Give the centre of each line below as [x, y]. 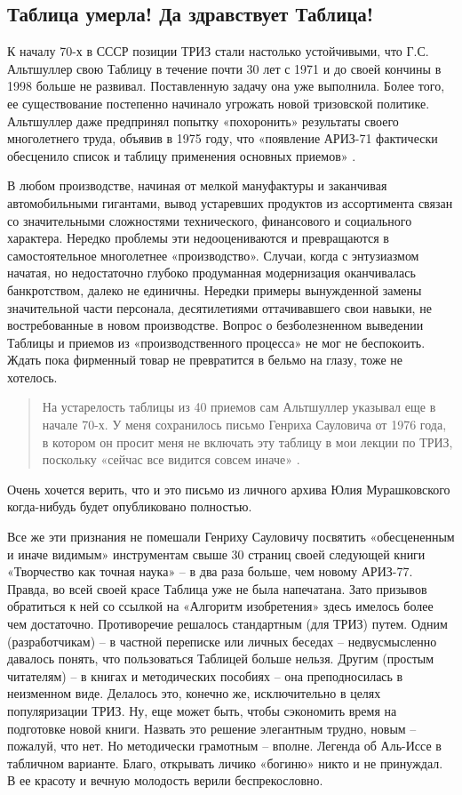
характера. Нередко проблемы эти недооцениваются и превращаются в [198, 238]
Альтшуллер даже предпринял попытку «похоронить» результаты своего [203, 120]
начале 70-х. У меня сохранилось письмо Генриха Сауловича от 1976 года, [244, 425]
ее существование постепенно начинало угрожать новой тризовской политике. [219, 103]
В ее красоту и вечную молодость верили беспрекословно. [165, 780]
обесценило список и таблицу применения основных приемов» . [182, 155]
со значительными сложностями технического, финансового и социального [210, 220]
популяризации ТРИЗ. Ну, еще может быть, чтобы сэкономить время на [202, 710]
